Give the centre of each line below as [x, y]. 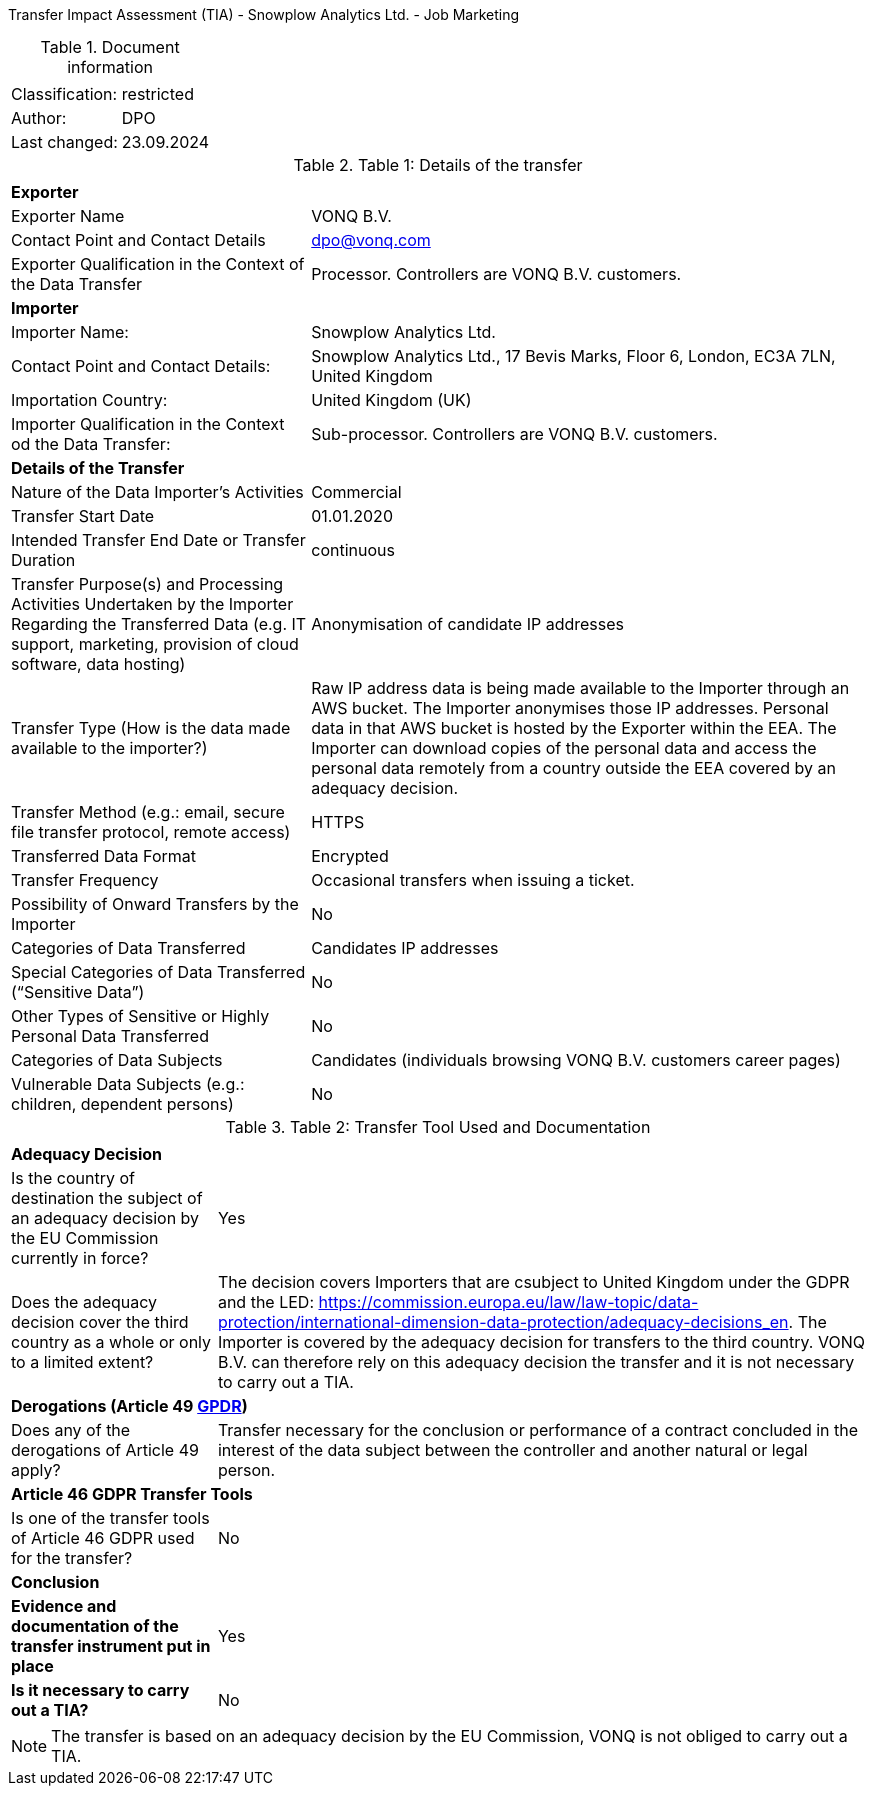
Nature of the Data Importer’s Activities [157, 492]
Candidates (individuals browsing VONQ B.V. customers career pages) [576, 1060]
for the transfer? [72, 1558]
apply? [36, 1470]
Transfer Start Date [83, 516]
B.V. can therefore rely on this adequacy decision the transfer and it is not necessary [536, 1362]
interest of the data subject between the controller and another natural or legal [512, 1450]
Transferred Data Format [104, 856]
